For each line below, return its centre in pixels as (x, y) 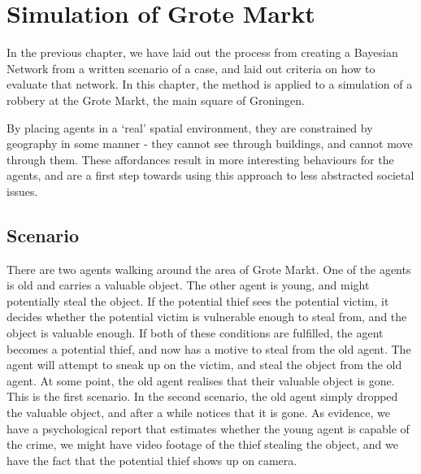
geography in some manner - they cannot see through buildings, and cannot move (210, 144)
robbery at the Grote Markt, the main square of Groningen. (156, 100)
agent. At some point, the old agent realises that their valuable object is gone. (201, 380)
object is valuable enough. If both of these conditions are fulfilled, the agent (195, 333)
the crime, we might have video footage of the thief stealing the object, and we (202, 444)
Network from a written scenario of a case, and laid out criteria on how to (191, 68)
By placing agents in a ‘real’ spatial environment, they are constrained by (190, 127)
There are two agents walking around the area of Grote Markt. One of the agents (209, 269)
